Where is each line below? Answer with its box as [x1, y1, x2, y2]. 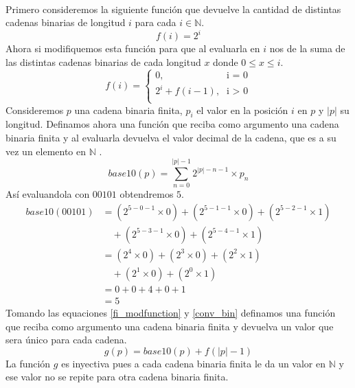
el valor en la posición [196, 102, 288, 117]
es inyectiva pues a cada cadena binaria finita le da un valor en [61, 356, 326, 370]
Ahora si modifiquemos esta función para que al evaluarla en [5, 41, 260, 56]
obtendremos [119, 187, 174, 201]
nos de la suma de [269, 41, 345, 56]
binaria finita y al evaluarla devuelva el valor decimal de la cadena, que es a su [5, 130, 336, 144]
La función [5, 356, 51, 370]
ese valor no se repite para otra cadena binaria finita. [5, 369, 229, 384]
